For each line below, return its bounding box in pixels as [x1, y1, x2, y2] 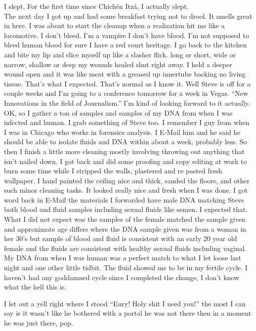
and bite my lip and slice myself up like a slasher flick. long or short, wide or [4, 49, 236, 59]
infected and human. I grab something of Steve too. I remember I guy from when [4, 117, 250, 127]
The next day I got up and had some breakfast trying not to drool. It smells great [4, 10, 253, 21]
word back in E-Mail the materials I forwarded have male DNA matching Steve [4, 194, 244, 205]
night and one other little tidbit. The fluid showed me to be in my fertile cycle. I [4, 262, 248, 273]
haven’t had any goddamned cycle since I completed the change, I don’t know [4, 272, 240, 282]
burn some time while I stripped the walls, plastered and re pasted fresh [4, 165, 222, 176]
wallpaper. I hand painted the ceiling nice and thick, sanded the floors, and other [4, 175, 250, 185]
